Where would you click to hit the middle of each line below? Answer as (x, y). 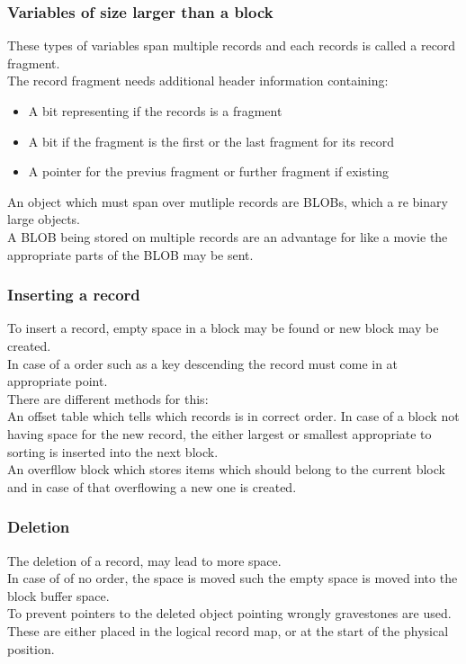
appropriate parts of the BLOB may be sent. (130, 254)
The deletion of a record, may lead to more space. (144, 560)
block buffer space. (58, 595)
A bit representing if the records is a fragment (155, 111)
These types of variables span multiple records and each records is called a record (232, 45)
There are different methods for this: (108, 398)
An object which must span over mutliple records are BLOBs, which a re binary (228, 201)
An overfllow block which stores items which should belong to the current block (226, 469)
